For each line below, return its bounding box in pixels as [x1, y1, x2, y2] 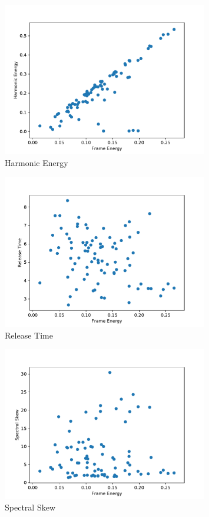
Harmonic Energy [5, 156, 68, 168]
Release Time [5, 329, 53, 341]
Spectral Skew [5, 501, 55, 513]
